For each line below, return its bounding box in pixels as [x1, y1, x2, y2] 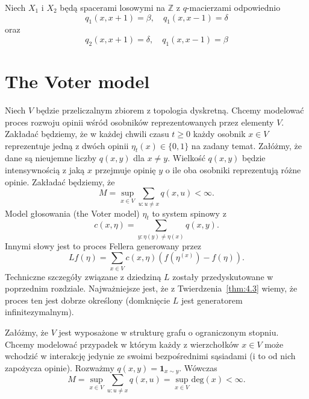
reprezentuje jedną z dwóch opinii [5, 139, 129, 152]
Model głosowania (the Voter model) [5, 206, 140, 219]
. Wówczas [179, 361, 217, 374]
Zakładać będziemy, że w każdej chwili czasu [5, 127, 169, 140]
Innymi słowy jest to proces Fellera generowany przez [5, 239, 202, 252]
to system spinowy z [152, 206, 226, 219]
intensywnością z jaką [5, 164, 85, 176]
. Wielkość [167, 152, 205, 164]
